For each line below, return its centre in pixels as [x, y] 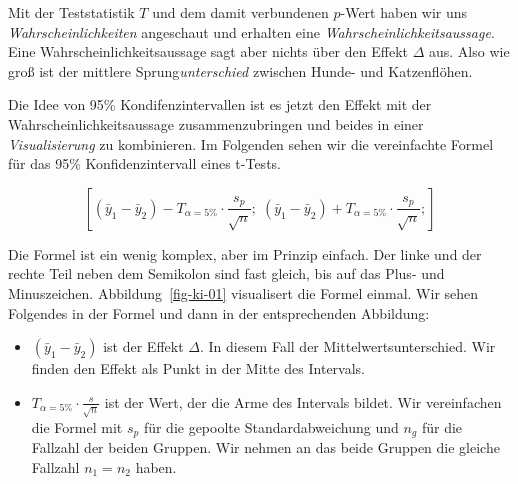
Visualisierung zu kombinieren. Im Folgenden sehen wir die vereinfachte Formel [251, 143]
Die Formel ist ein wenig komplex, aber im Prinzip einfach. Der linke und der [245, 253]
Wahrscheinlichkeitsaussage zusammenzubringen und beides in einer [216, 123]
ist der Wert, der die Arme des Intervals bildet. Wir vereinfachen [303, 401]
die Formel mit [77, 426]
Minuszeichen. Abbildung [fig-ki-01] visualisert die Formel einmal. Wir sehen [243, 292]
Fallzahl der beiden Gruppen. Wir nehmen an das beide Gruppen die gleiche [265, 447]
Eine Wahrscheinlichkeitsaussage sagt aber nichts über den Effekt [208, 51]
